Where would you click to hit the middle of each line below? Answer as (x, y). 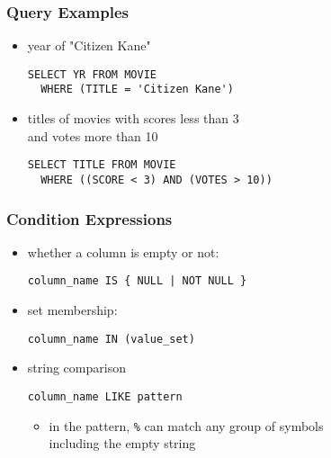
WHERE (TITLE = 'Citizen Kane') (137, 90)
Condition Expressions (89, 218)
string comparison (76, 368)
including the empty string (122, 443)
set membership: (72, 310)
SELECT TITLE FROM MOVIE (102, 165)
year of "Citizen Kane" (89, 45)
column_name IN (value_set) (111, 339)
